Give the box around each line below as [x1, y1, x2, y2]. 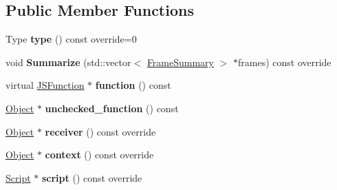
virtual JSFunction [6, 78, 85, 92]
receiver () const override [45, 124, 156, 138]
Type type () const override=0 [6, 32, 137, 46]
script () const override [41, 170, 142, 184]
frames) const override [238, 54, 331, 69]
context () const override [45, 147, 154, 162]
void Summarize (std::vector [6, 54, 131, 69]
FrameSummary [146, 54, 214, 69]
